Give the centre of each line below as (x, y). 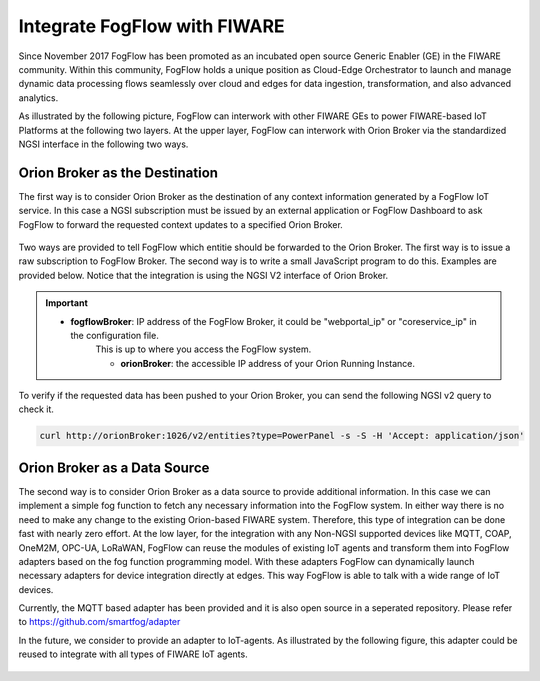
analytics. (38, 97)
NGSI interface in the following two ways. (103, 144)
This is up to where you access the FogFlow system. (203, 349)
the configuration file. (114, 335)
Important (67, 303)
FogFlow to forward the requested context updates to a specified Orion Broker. (181, 224)
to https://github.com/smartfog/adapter (99, 622)
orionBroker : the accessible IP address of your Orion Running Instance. (267, 363)
